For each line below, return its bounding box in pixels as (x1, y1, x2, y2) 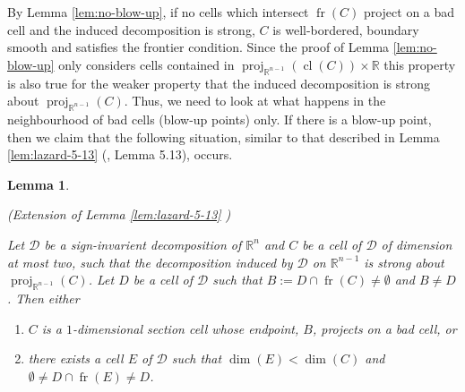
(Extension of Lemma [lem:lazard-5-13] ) (7, 205, 231, 224)
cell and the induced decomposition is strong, (7, 20, 255, 38)
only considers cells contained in (58, 55, 235, 73)
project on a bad (363, 3, 455, 21)
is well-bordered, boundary (272, 20, 419, 38)
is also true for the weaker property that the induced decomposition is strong (7, 73, 430, 92)
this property (383, 55, 456, 73)
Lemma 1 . (7, 175, 70, 193)
